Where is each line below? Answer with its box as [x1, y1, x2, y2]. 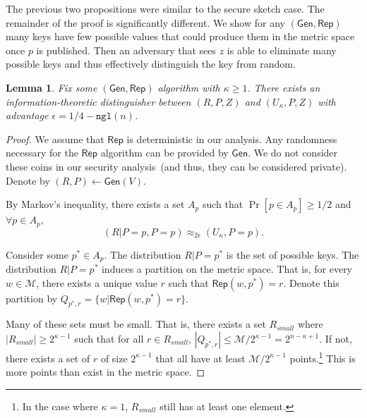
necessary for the [6, 145, 78, 160]
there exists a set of [6, 350, 90, 365]
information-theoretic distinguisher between [6, 94, 191, 109]
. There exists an [247, 80, 320, 94]
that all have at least [155, 350, 246, 365]
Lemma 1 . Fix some [6, 80, 97, 94]
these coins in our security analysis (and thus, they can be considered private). [6, 159, 347, 173]
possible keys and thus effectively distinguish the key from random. [6, 56, 296, 71]
